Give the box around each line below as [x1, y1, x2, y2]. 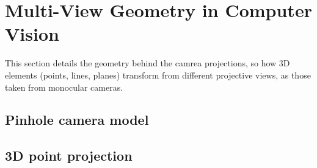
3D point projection [5, 146, 133, 165]
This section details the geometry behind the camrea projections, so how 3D [5, 57, 290, 69]
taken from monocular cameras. [5, 80, 123, 93]
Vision [5, 21, 59, 46]
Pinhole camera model [5, 110, 149, 129]
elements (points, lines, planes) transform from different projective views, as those [5, 68, 311, 81]
